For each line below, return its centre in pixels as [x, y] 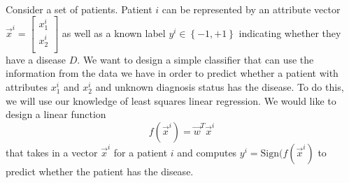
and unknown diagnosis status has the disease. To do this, [220, 86]
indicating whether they [290, 32]
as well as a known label [114, 32]
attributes [27, 86]
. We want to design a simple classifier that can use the [195, 59]
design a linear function [56, 114]
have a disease [36, 59]
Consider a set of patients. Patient [79, 9]
